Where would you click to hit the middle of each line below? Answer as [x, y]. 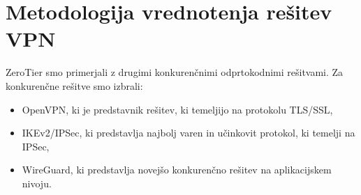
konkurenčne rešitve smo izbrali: [74, 85]
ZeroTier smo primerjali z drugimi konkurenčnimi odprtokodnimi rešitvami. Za [175, 72]
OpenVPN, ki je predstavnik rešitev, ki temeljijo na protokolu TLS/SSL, [177, 109]
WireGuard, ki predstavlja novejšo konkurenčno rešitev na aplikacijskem [177, 170]
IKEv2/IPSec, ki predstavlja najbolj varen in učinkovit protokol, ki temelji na [189, 133]
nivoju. [37, 183]
